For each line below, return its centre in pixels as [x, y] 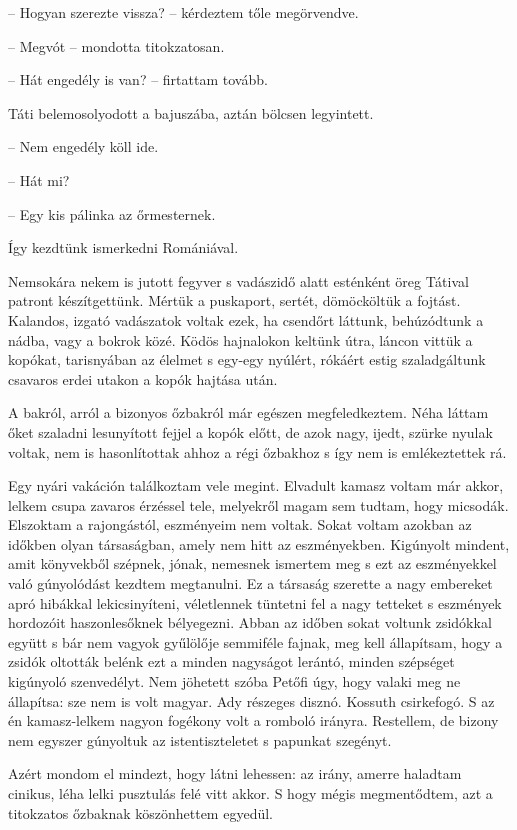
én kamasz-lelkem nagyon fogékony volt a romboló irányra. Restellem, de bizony [253, 720]
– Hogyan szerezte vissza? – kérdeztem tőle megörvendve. [183, 12]
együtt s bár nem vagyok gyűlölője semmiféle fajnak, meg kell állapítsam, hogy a [255, 641]
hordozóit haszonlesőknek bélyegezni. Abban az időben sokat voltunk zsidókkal [250, 622]
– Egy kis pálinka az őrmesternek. [112, 213]
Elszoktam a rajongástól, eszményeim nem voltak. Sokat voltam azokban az [240, 524]
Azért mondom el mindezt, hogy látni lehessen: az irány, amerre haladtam [235, 773]
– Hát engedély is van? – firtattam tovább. [138, 79]
